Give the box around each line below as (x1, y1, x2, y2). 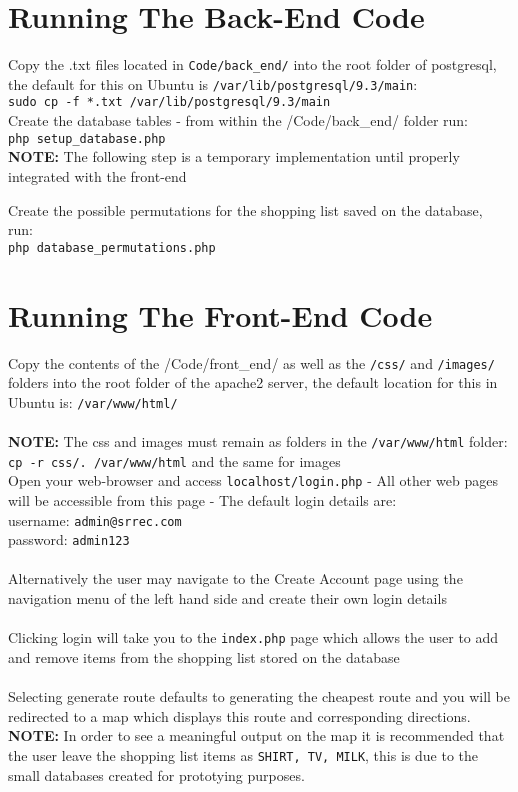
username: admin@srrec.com (8, 509, 182, 530)
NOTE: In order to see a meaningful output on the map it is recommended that (8, 725, 505, 746)
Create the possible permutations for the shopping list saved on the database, (8, 199, 483, 220)
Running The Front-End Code (8, 294, 433, 335)
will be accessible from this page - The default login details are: (8, 489, 397, 510)
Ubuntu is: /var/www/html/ (8, 391, 178, 412)
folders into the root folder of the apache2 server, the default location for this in (8, 372, 498, 393)
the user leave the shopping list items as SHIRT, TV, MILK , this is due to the (8, 744, 478, 765)
